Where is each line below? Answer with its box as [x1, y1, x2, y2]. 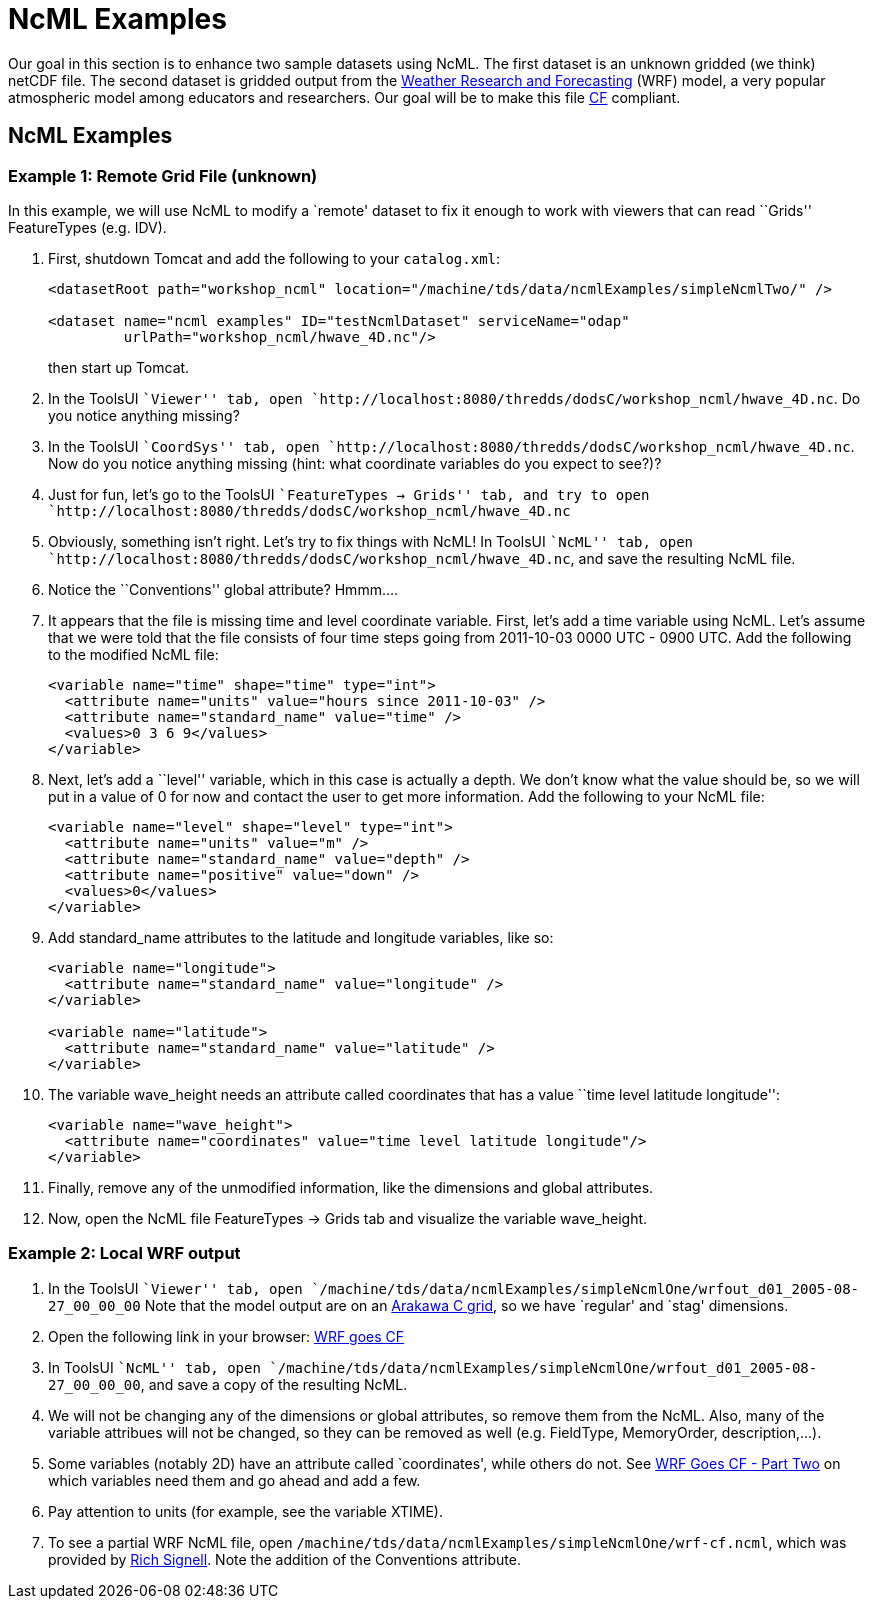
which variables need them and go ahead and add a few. [48, 1471, 421, 1489]
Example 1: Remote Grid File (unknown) [8, 165, 318, 186]
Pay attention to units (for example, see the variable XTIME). [48, 1502, 443, 1520]
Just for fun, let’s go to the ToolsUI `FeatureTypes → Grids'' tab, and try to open [48, 485, 650, 503]
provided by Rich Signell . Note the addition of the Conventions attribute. [48, 1550, 521, 1568]
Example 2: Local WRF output [8, 1243, 241, 1264]
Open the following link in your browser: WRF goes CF [48, 1327, 405, 1345]
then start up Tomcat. [48, 358, 190, 376]
